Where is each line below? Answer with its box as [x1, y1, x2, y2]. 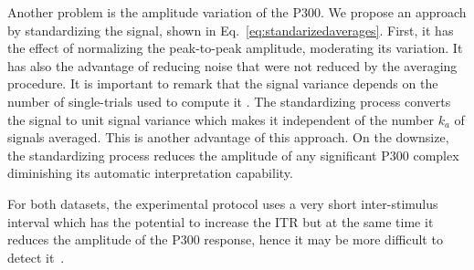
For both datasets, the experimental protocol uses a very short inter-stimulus [7, 193, 438, 213]
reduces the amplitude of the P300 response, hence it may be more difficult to [7, 230, 443, 249]
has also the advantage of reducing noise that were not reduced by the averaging [7, 56, 458, 75]
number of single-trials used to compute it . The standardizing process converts [7, 91, 451, 110]
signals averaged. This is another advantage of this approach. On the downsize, [7, 128, 449, 147]
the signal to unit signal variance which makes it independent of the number [7, 109, 434, 129]
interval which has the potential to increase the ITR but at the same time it [7, 212, 434, 231]
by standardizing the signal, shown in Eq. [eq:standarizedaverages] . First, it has [7, 20, 454, 39]
